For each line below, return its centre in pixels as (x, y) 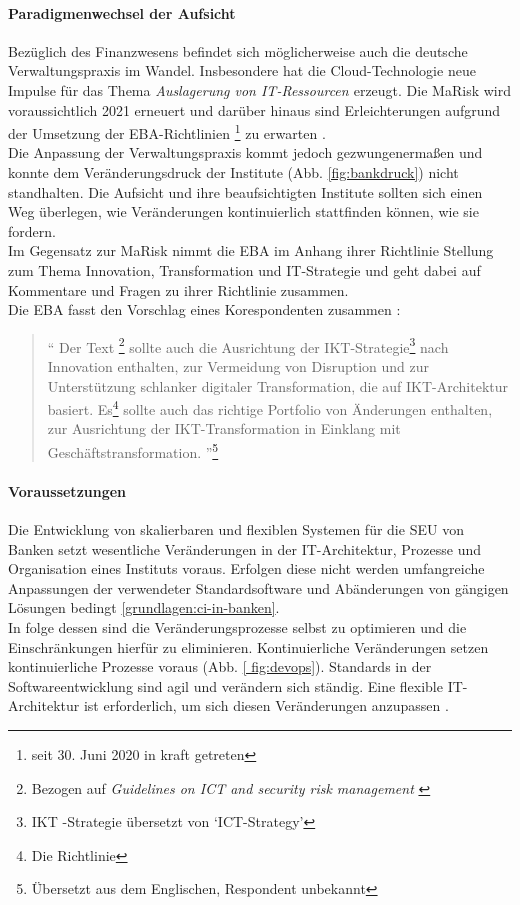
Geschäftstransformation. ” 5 (133, 450)
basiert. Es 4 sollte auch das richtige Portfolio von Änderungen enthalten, (270, 407)
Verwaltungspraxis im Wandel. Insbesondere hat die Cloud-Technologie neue (242, 70)
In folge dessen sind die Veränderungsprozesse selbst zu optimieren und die (237, 627)
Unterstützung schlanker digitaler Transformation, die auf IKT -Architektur (278, 385)
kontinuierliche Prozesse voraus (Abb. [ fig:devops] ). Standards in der (220, 666)
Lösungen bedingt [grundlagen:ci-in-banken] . (144, 607)
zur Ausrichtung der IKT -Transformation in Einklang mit (224, 428)
